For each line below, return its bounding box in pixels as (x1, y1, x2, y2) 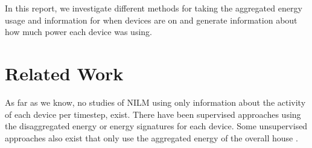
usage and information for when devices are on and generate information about (5, 13, 298, 26)
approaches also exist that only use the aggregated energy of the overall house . (5, 131, 298, 144)
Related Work (5, 60, 124, 85)
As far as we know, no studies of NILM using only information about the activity (5, 95, 306, 108)
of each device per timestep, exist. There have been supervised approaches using (5, 108, 301, 120)
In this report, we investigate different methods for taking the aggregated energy (5, 2, 302, 14)
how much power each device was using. (5, 25, 152, 38)
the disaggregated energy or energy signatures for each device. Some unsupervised (5, 120, 308, 132)
